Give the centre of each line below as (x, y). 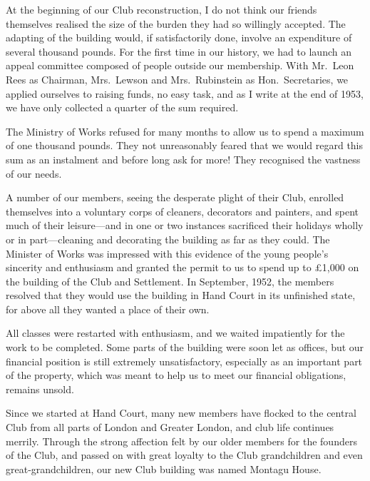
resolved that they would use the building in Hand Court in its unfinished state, (181, 295)
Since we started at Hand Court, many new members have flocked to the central (181, 413)
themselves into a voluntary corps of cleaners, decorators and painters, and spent (183, 211)
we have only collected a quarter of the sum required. (122, 107)
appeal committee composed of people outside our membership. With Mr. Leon (180, 65)
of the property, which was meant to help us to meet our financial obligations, (176, 375)
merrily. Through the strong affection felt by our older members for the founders (181, 441)
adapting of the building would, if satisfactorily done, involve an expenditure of (179, 37)
